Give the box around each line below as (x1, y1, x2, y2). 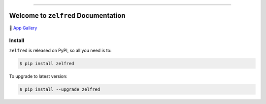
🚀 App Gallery (9, 25, 37, 31)
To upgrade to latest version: (9, 73, 67, 79)
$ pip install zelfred (19, 61, 74, 66)
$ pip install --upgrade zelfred (19, 86, 100, 92)
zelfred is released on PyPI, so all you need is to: (9, 47, 112, 53)
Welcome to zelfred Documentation (9, 11, 126, 20)
